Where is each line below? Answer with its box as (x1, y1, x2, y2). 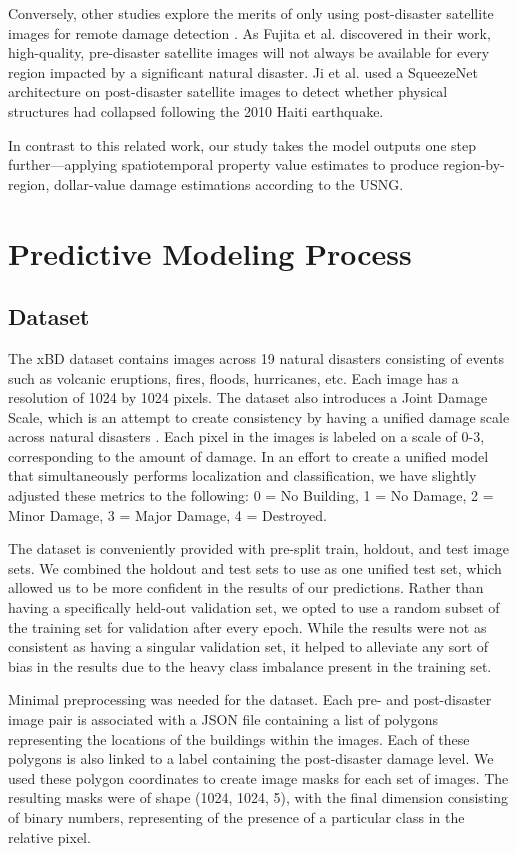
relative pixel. (8, 826, 91, 847)
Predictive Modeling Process (8, 232, 412, 273)
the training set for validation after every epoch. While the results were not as (8, 616, 487, 637)
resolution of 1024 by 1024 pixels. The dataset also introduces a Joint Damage (8, 387, 488, 408)
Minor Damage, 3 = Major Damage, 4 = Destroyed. (8, 504, 327, 525)
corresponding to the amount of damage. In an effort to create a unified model (8, 445, 489, 466)
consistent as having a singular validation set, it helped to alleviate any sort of (8, 636, 489, 657)
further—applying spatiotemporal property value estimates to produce (8, 154, 439, 175)
